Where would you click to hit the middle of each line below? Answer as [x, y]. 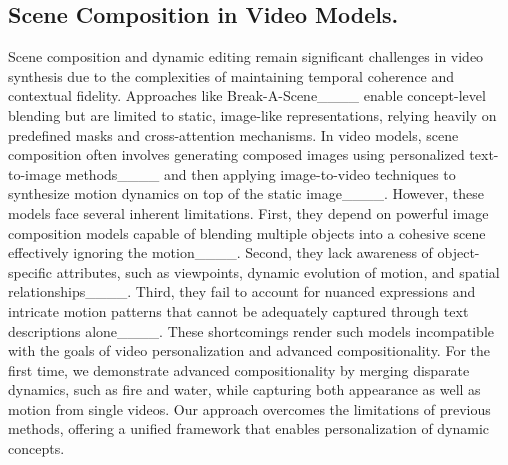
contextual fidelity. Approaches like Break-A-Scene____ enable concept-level [247, 95]
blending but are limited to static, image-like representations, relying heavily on [252, 114]
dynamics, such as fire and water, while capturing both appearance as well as [244, 389]
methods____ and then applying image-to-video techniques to [260, 173]
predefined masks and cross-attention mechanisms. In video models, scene [233, 134]
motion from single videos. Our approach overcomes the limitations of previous [249, 408]
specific [30, 271]
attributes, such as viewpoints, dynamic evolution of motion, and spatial [278, 271]
